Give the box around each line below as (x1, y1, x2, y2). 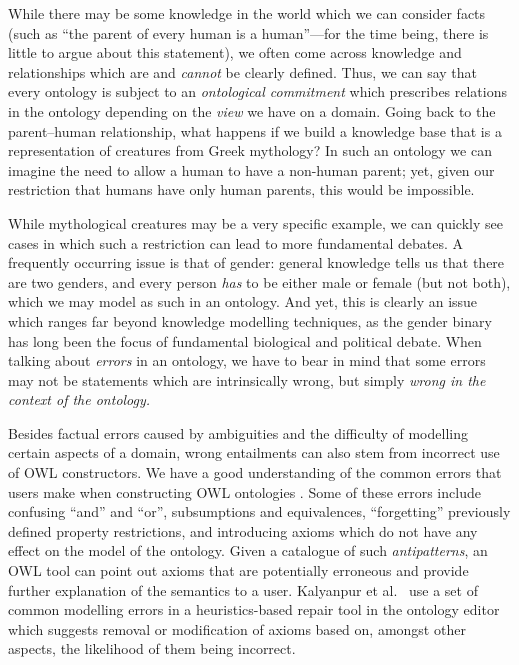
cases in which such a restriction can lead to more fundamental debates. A (8, 232, 464, 253)
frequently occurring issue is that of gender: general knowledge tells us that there (8, 252, 505, 273)
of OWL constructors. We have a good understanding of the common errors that (8, 462, 502, 483)
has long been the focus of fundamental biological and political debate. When (8, 330, 482, 351)
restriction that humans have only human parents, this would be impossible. (8, 179, 475, 200)
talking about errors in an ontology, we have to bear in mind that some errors (8, 350, 486, 371)
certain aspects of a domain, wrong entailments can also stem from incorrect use (8, 442, 500, 463)
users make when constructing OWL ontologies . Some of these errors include (8, 481, 481, 502)
